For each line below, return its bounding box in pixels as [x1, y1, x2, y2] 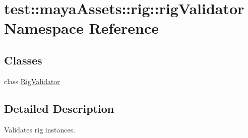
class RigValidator [4, 76, 60, 86]
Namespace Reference [4, 18, 159, 38]
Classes [4, 52, 42, 67]
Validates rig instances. [4, 124, 76, 134]
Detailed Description [4, 100, 114, 116]
